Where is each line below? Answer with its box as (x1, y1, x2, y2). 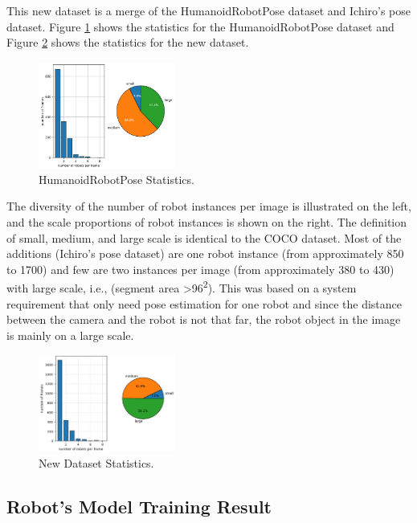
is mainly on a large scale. (6, 326, 134, 343)
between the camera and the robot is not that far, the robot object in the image (6, 311, 401, 328)
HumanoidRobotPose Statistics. (39, 170, 194, 187)
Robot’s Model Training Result (6, 494, 272, 519)
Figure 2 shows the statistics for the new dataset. (6, 34, 249, 51)
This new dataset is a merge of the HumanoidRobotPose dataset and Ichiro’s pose (6, 2, 411, 18)
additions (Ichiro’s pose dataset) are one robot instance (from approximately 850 (6, 245, 404, 262)
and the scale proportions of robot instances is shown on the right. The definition (6, 213, 407, 230)
